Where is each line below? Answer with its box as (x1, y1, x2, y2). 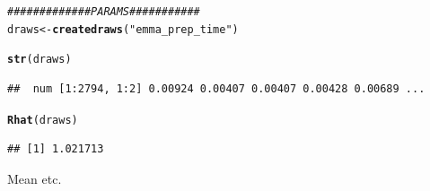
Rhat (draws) (7, 113, 78, 126)
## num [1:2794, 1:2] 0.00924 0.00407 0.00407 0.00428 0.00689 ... (7, 82, 426, 95)
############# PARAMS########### (7, 5, 200, 18)
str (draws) (7, 53, 72, 66)
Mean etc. (7, 169, 62, 187)
